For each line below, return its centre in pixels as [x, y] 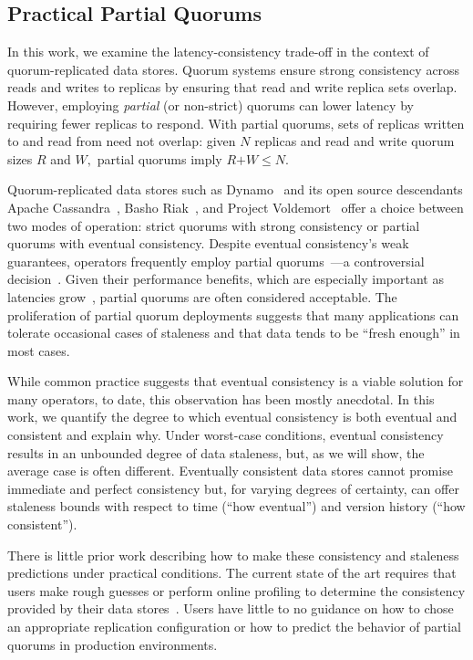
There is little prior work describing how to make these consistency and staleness [233, 555]
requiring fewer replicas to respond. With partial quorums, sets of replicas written [236, 123]
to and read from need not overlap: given [122, 141]
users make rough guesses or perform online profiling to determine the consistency [236, 590]
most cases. [39, 350]
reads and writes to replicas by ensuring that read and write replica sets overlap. [232, 87]
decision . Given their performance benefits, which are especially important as [226, 279]
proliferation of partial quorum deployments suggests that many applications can [233, 314]
